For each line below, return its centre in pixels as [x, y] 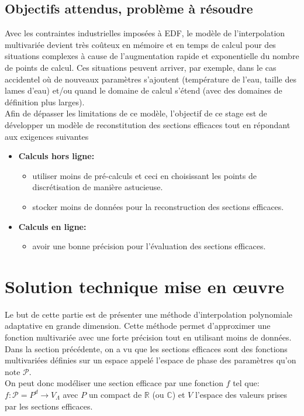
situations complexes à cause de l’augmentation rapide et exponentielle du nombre [152, 56]
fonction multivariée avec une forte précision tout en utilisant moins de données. [148, 337]
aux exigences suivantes [47, 136]
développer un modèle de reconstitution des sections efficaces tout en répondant [148, 124]
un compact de [115, 394]
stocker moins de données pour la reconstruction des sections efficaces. [158, 206]
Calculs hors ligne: [56, 156]
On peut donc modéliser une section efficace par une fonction [114, 383]
